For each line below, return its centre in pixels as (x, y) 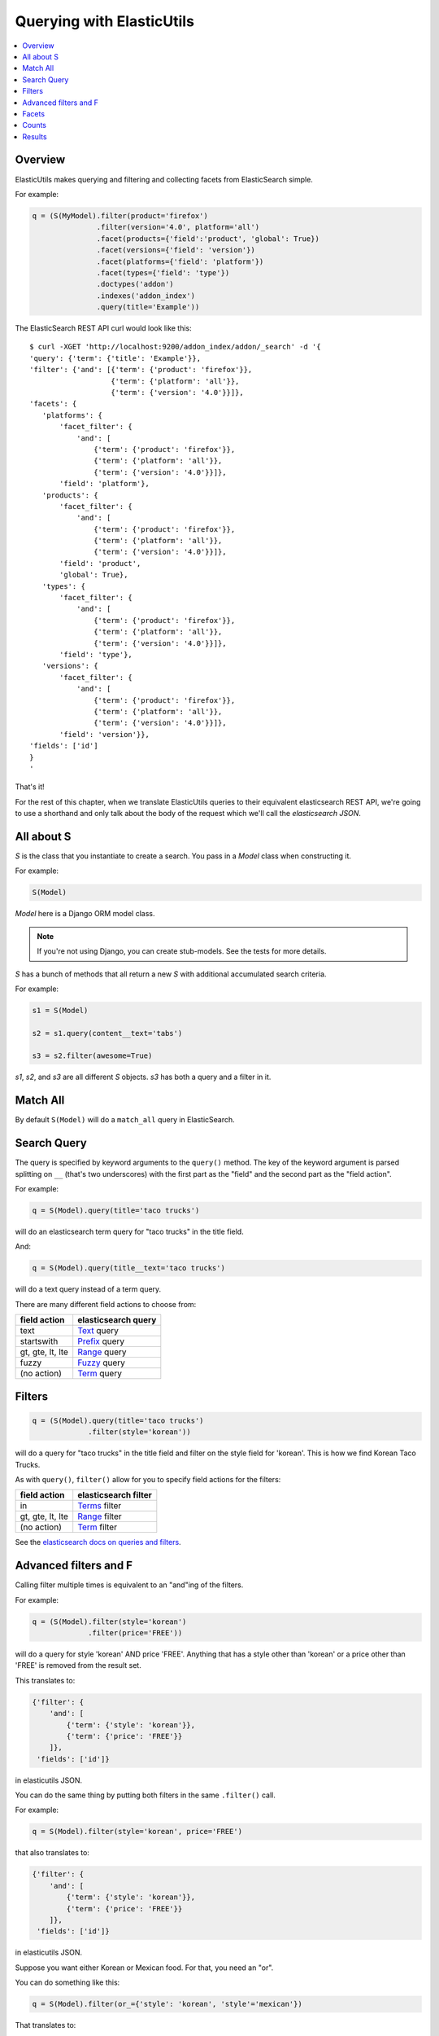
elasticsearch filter (115, 1495)
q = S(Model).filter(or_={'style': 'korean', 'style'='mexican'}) (167, 2004)
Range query (102, 1352)
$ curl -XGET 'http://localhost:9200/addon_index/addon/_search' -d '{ (175, 347)
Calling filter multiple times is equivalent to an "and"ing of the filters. (129, 1585)
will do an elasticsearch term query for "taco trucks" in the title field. (129, 1231)
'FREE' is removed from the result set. (78, 1665)
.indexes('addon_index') (146, 296)
